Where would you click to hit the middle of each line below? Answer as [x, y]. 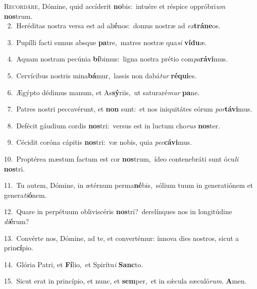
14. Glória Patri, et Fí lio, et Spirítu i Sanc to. [74, 264]
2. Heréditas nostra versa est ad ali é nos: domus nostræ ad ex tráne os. [114, 26]
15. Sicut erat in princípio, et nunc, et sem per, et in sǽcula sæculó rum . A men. [125, 281]
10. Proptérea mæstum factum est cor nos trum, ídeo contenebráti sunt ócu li [121, 158]
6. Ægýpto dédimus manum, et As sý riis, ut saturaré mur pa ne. [103, 92]
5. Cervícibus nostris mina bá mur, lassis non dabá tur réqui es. [102, 75]
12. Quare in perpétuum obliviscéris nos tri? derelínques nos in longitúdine [118, 211]
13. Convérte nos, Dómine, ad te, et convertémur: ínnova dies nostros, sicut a [122, 238]
